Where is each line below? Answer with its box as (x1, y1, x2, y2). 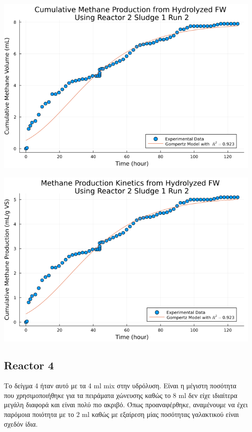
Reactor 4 (4, 358, 54, 373)
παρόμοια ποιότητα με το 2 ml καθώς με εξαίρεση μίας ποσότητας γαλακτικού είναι (4, 409, 239, 419)
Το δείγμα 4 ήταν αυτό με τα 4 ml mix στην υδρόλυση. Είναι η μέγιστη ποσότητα (4, 380, 236, 391)
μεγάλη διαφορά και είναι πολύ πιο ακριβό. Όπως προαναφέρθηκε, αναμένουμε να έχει (4, 399, 248, 410)
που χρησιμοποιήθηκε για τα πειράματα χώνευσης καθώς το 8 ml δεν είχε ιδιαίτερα (4, 390, 237, 400)
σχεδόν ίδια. (4, 418, 38, 429)
